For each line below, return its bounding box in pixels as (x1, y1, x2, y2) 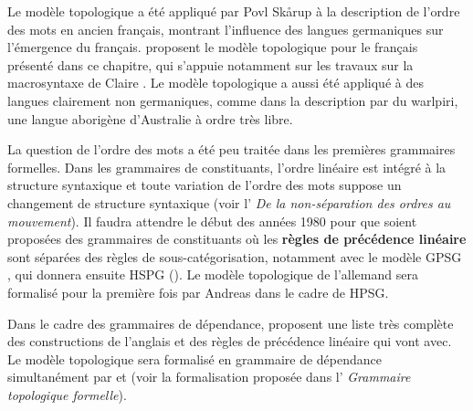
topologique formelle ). (7, 385, 127, 404)
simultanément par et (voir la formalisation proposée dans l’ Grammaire (7, 367, 411, 386)
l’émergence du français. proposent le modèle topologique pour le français (7, 37, 418, 57)
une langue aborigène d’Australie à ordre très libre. (7, 109, 293, 128)
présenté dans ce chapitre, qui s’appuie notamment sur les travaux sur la (7, 55, 414, 74)
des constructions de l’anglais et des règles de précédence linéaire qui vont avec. (7, 332, 452, 351)
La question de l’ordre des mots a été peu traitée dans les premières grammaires (7, 140, 456, 159)
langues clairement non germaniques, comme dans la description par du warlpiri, (7, 90, 458, 110)
